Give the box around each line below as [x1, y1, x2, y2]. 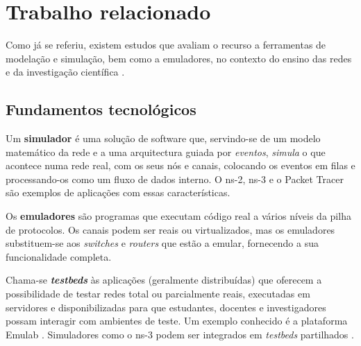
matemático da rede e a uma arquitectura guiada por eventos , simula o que [6, 144, 326, 159]
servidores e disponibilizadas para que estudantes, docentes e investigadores [6, 300, 326, 314]
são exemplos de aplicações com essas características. [6, 185, 230, 200]
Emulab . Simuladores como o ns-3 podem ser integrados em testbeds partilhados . [6, 327, 354, 341]
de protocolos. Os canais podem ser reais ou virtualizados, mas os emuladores [6, 222, 335, 236]
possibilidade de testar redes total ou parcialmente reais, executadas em [6, 286, 310, 301]
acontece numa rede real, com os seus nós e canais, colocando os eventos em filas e [6, 158, 355, 173]
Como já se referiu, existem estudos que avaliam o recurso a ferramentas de [6, 37, 326, 52]
